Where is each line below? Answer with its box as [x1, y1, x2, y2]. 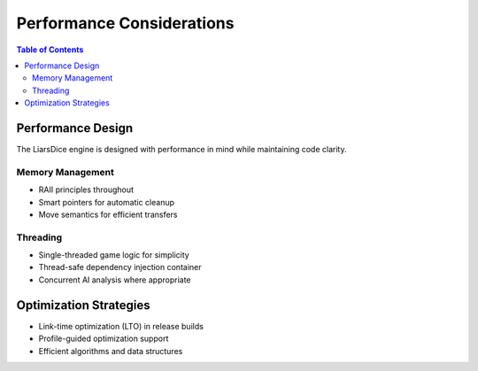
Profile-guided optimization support [38, 333, 169, 344]
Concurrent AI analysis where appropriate [38, 274, 191, 285]
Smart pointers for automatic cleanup [38, 197, 174, 207]
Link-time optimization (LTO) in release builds [38, 321, 204, 331]
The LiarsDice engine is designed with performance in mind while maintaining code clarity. [16, 144, 347, 155]
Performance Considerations [16, 13, 235, 33]
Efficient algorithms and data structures [38, 345, 183, 356]
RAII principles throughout [38, 184, 135, 195]
